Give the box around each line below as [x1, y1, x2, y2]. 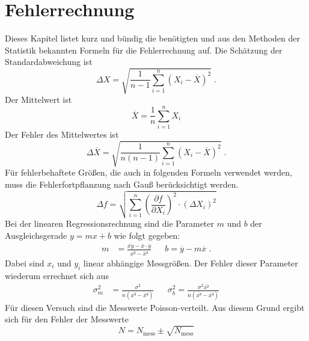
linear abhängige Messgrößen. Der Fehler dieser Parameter [83, 256, 298, 269]
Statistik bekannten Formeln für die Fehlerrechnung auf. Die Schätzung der [5, 43, 283, 56]
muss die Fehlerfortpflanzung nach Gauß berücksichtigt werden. [5, 177, 239, 190]
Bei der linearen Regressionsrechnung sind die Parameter [5, 217, 214, 229]
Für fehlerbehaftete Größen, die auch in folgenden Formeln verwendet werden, [5, 166, 293, 179]
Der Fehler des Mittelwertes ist [5, 128, 119, 141]
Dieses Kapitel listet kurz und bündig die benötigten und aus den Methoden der [5, 32, 301, 45]
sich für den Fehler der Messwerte [5, 313, 129, 325]
